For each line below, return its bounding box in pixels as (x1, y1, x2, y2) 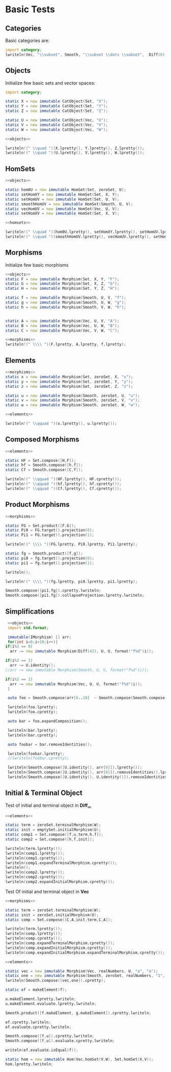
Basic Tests (5, 4, 55, 15)
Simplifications (5, 607, 54, 616)
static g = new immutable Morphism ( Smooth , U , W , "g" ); (5, 300, 126, 305)
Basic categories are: (5, 37, 50, 43)
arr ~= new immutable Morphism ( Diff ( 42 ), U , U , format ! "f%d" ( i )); (10, 649, 154, 654)
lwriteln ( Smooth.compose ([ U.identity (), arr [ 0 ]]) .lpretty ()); (7, 765, 142, 770)
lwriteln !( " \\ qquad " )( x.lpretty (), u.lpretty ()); (5, 421, 117, 426)
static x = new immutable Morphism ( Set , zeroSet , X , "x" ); (5, 374, 133, 379)
